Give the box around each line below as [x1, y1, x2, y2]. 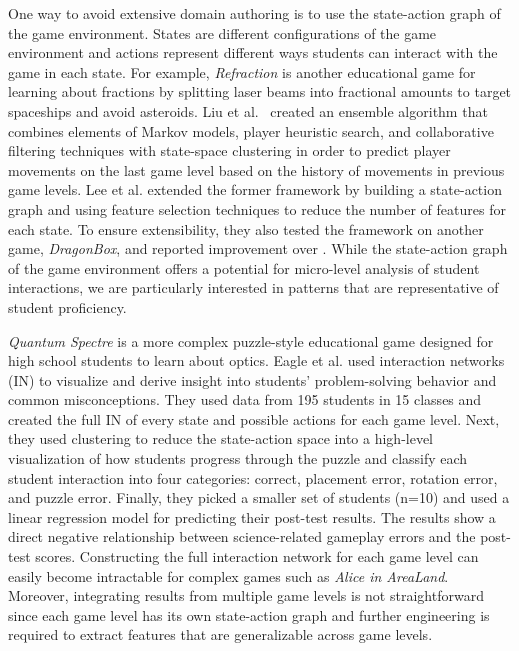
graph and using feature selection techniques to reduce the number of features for [8, 198, 506, 219]
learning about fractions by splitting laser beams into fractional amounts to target [8, 81, 512, 102]
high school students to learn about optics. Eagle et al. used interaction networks [8, 350, 505, 371]
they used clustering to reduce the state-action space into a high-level [8, 428, 434, 449]
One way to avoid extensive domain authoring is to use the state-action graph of [8, 3, 501, 23]
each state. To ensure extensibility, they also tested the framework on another [8, 218, 484, 239]
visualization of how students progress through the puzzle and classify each [8, 448, 468, 469]
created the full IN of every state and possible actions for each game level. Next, [8, 408, 500, 429]
